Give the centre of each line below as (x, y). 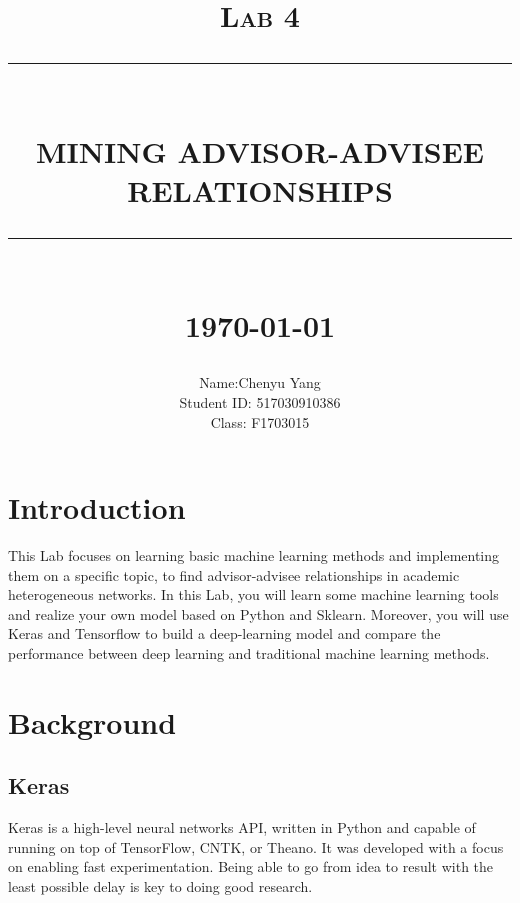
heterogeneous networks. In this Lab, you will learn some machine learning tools (253, 594)
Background (92, 721)
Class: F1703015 (260, 421)
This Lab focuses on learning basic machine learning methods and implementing (254, 555)
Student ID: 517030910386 (260, 401)
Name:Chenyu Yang (260, 382)
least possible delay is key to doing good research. (160, 885)
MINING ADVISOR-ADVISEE (260, 150)
